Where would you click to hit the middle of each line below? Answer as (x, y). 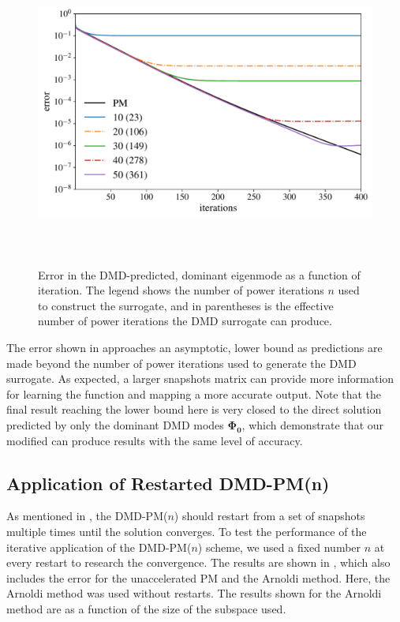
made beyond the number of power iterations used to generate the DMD (181, 363)
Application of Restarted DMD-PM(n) (168, 483)
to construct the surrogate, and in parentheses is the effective (186, 305)
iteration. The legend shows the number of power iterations (181, 290)
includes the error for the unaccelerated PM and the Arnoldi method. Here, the (198, 577)
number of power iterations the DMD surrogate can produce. (185, 321)
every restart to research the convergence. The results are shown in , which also (198, 562)
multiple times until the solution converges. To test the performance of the (187, 531)
